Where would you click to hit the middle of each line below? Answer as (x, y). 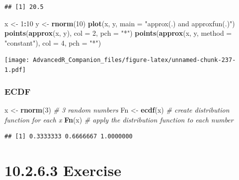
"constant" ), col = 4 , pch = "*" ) (53, 42)
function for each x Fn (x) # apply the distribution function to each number (119, 119)
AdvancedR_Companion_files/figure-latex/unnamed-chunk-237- (134, 60)
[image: (17, 60)
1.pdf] (15, 70)
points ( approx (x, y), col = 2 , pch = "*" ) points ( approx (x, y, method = (118, 33)
